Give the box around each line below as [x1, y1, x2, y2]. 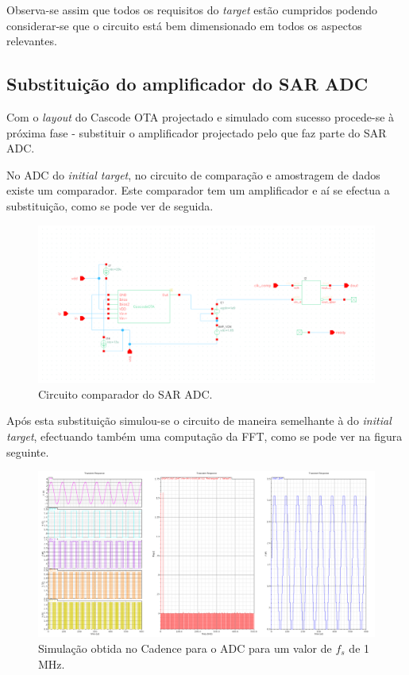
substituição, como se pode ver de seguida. [6, 197, 214, 214]
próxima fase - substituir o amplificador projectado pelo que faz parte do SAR [6, 124, 387, 141]
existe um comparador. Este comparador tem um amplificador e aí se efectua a [6, 182, 390, 199]
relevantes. [6, 33, 57, 49]
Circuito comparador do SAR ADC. [38, 385, 213, 402]
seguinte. [6, 443, 49, 460]
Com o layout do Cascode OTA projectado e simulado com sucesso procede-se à [6, 108, 395, 125]
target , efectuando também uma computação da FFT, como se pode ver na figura [6, 428, 403, 445]
